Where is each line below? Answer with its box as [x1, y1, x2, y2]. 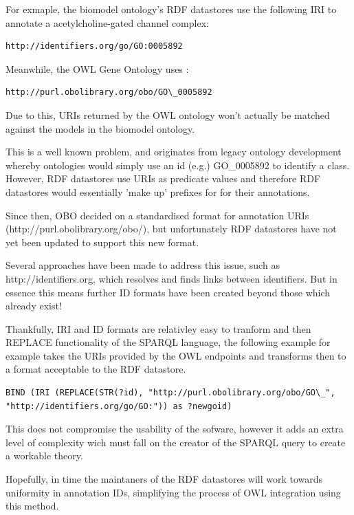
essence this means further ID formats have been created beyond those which [5, 285, 331, 299]
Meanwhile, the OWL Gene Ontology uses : [5, 61, 189, 76]
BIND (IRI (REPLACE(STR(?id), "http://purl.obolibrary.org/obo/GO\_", [5, 388, 335, 398]
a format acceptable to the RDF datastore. [5, 362, 186, 376]
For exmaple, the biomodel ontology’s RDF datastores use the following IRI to [5, 2, 337, 16]
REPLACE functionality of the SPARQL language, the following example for [5, 335, 331, 349]
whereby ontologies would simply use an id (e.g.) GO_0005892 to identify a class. [5, 157, 350, 172]
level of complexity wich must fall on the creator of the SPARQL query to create [5, 435, 346, 449]
